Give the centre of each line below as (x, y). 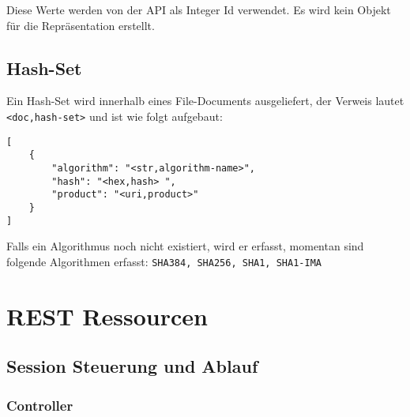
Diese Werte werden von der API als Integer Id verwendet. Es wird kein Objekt (199, 9)
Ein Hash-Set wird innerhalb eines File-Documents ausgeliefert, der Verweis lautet (205, 101)
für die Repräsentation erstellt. (81, 25)
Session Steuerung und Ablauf (132, 366)
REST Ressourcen (107, 316)
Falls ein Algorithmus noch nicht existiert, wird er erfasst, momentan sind (185, 246)
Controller (40, 405)
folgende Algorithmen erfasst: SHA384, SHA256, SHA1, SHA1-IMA (164, 261)
